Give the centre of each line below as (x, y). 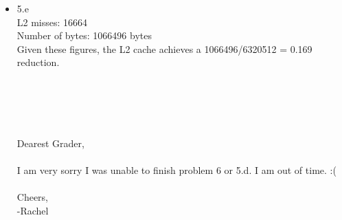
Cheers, (33, 197)
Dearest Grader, (50, 143)
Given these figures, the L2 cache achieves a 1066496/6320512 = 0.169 (164, 48)
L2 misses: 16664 (52, 22)
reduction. (38, 62)
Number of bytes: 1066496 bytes (84, 35)
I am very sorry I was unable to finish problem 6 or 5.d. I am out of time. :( (176, 170)
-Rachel (33, 210)
